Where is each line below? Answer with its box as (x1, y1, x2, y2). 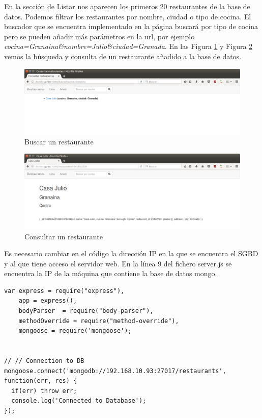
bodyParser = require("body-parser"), (18, 307, 154, 315)
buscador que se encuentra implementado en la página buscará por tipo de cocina (4, 21, 258, 32)
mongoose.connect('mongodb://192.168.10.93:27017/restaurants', (4, 367, 226, 375)
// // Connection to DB (4, 357, 84, 365)
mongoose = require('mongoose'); (18, 327, 132, 335)
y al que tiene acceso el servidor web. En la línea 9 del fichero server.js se (4, 258, 232, 268)
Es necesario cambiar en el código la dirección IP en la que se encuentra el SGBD (4, 248, 258, 259)
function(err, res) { (4, 377, 77, 385)
